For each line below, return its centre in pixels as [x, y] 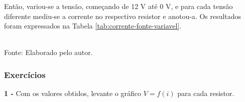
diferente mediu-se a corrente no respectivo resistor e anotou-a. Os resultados [123, 16]
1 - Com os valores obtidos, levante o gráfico [73, 93]
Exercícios [25, 74]
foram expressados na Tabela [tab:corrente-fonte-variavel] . [93, 26]
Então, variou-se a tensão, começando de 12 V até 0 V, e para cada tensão [118, 6]
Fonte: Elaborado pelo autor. [48, 52]
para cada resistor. [206, 93]
